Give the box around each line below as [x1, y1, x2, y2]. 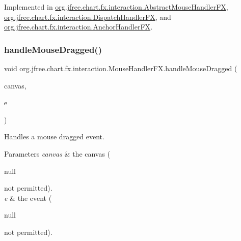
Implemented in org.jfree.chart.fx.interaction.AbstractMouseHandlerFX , [4, 2, 228, 12]
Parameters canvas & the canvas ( [4, 148, 111, 159]
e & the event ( [4, 192, 52, 203]
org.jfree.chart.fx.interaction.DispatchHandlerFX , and [4, 11, 171, 22]
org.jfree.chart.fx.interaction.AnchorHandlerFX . [4, 21, 153, 32]
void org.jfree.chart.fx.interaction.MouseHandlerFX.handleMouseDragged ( [4, 63, 237, 73]
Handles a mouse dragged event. [4, 131, 104, 142]
